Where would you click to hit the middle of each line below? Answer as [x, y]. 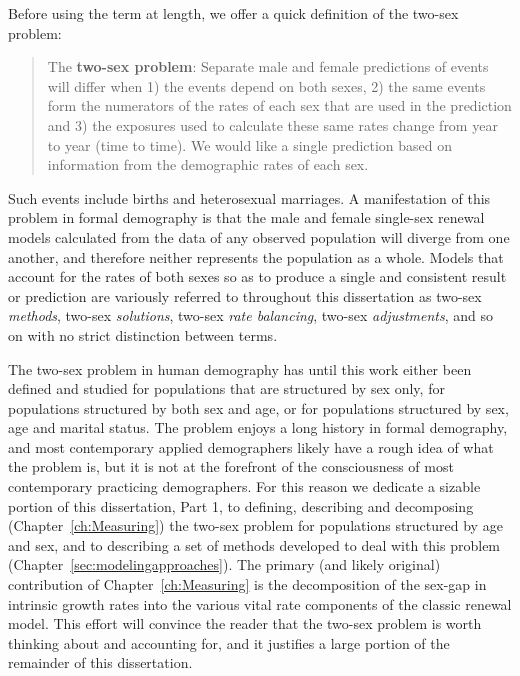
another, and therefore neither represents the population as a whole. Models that [256, 256]
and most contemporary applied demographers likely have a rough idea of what [251, 446]
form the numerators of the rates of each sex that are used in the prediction [279, 105]
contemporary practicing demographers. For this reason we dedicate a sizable [244, 486]
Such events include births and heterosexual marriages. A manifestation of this [249, 197]
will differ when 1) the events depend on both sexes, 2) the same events [266, 85]
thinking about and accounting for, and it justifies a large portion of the [229, 642]
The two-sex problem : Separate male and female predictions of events [268, 66]
